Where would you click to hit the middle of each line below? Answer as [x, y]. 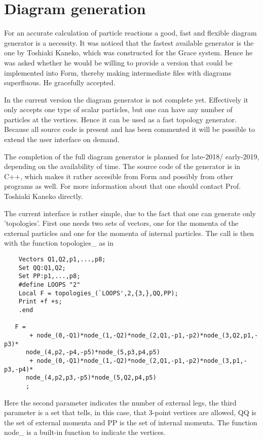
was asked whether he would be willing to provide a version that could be [118, 62]
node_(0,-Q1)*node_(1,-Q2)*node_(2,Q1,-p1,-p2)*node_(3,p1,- [142, 361]
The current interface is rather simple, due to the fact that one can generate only [130, 213]
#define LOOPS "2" [49, 284]
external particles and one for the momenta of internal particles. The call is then [129, 233]
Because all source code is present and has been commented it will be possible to [130, 129]
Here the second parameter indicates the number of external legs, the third [120, 402]
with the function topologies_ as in [59, 243]
